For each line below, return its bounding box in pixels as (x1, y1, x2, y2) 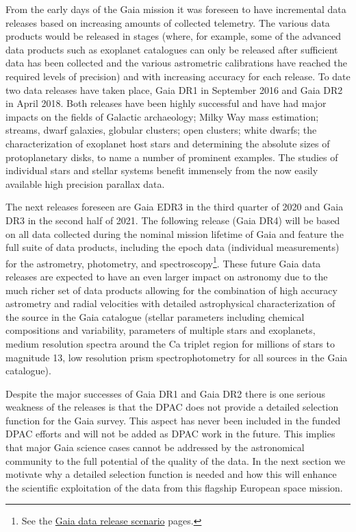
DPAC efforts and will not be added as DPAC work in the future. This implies (5, 426, 335, 441)
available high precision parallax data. (5, 176, 165, 191)
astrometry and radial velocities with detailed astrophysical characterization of (5, 296, 335, 311)
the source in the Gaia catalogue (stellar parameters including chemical (5, 309, 305, 324)
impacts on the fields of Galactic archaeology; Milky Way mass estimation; (5, 109, 319, 123)
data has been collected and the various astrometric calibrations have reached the (5, 56, 348, 70)
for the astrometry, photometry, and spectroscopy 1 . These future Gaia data (5, 254, 321, 270)
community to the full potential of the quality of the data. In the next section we (5, 453, 346, 468)
